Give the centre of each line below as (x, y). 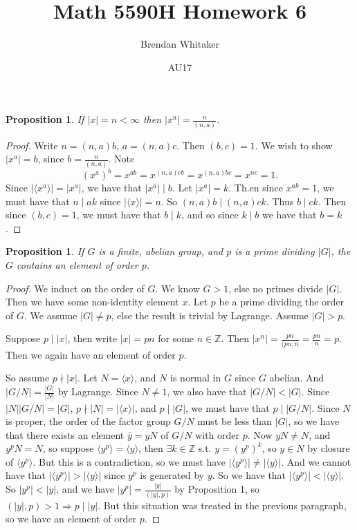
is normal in (196, 378)
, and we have (85, 489)
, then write (92, 338)
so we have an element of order (71, 519)
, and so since (210, 215)
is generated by (172, 475)
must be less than (235, 421)
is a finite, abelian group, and (161, 251)
